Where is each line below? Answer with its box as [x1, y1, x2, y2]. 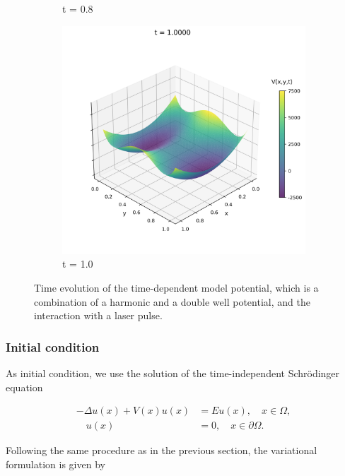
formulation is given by [6, 456, 105, 471]
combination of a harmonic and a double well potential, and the [34, 294, 310, 309]
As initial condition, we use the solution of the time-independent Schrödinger [6, 365, 340, 380]
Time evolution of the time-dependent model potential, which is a [34, 280, 319, 294]
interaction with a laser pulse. [34, 308, 163, 323]
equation [6, 379, 43, 394]
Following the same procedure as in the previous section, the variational [6, 443, 317, 458]
